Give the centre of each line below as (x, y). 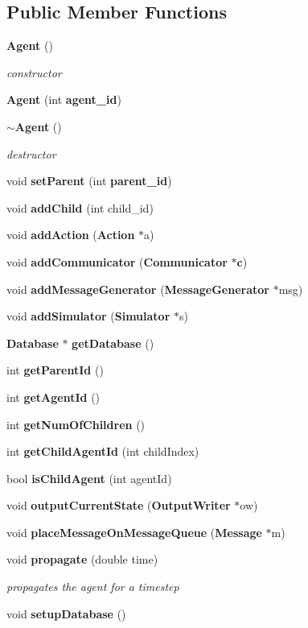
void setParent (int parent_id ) (89, 181)
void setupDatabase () (66, 613)
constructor (34, 72)
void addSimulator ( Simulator (88, 316)
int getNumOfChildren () (76, 424)
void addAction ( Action (71, 235)
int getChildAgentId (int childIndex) (103, 451)
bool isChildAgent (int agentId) (89, 478)
